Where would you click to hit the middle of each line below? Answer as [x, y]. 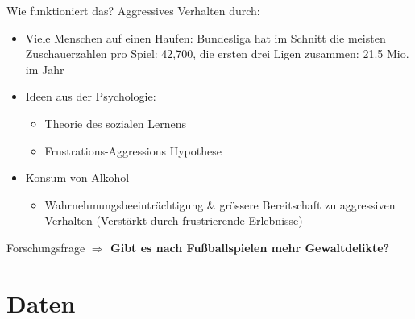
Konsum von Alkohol [77, 178]
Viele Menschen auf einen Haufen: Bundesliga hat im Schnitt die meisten [205, 37]
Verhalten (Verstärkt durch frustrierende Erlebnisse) [174, 220]
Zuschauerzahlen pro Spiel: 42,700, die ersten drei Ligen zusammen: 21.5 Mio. [217, 54]
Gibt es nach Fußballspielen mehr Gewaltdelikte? [250, 247]
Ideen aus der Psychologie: [91, 96]
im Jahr [45, 69]
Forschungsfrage [46, 247]
